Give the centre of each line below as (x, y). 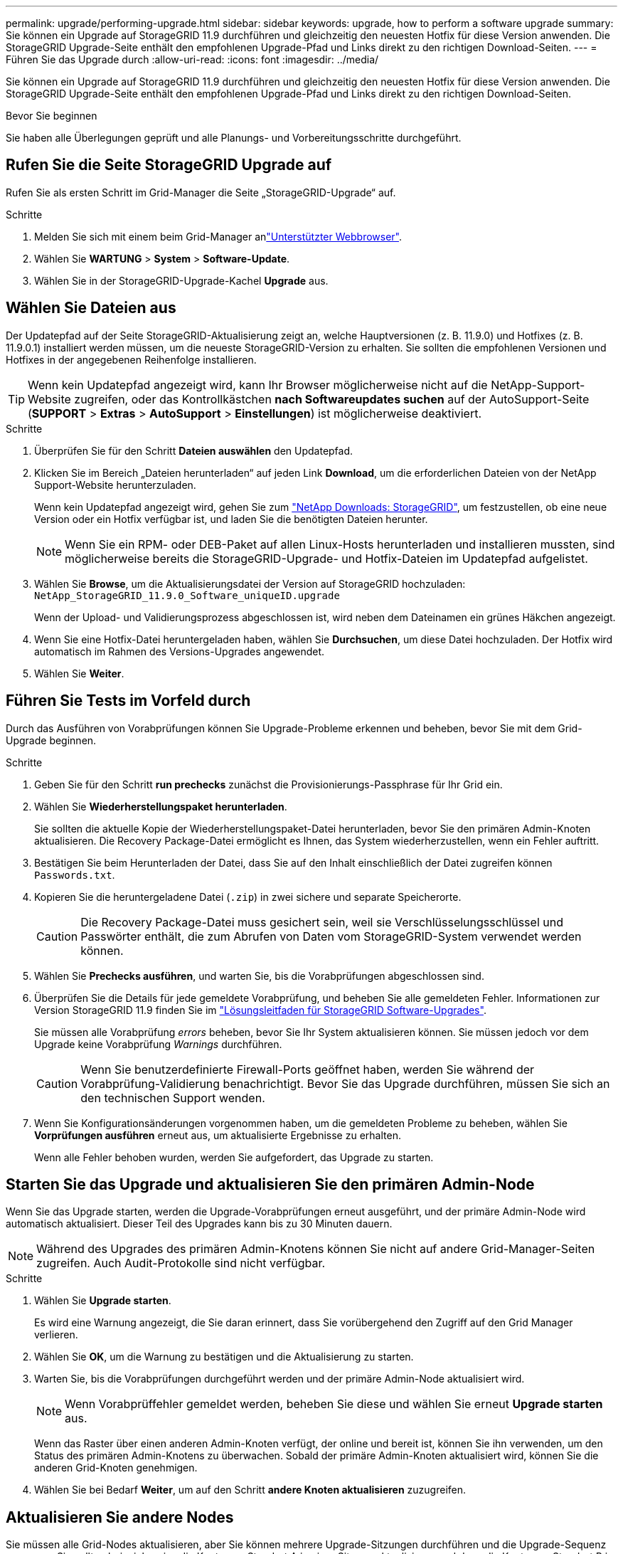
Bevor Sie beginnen (52, 116)
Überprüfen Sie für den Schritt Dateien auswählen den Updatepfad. (194, 450)
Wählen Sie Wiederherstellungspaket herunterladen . (161, 806)
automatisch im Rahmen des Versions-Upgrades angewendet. (180, 651)
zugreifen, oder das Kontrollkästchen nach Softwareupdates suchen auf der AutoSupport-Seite (332, 399)
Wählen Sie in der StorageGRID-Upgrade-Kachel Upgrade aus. (181, 280)
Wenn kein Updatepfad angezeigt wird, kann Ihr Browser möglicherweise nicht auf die (258, 385)
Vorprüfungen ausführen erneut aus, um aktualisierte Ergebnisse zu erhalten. (218, 1135)
